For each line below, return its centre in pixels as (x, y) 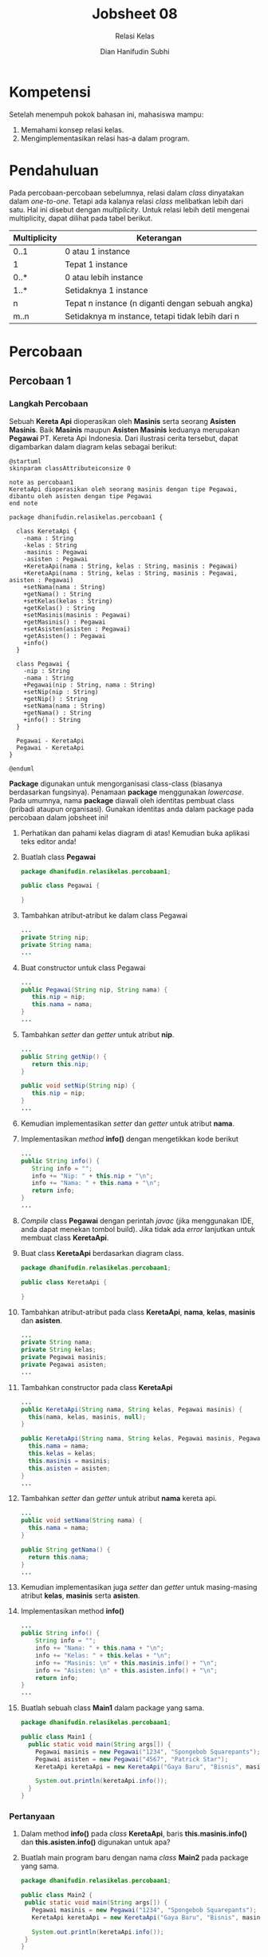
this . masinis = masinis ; (69, 1461)
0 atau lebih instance (104, 277)
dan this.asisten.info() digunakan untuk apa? (95, 1842)
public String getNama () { (65, 1550)
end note (24, 503)
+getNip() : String (56, 699)
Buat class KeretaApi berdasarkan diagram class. (102, 1253)
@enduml (22, 769)
